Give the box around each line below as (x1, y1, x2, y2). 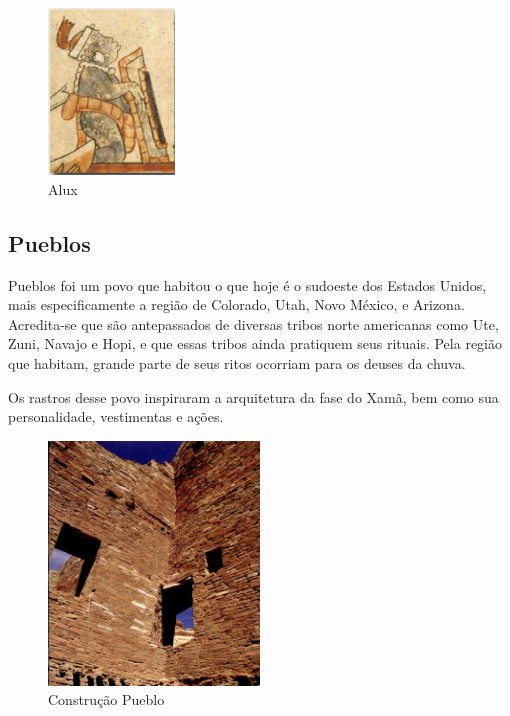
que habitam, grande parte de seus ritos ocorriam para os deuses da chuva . (8, 353, 466, 374)
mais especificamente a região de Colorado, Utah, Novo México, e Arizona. (8, 294, 465, 315)
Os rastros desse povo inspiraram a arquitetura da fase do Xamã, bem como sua (8, 386, 499, 407)
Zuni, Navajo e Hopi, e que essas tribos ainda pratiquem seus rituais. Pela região (8, 333, 502, 354)
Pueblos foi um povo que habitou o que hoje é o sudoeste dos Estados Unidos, (8, 274, 487, 295)
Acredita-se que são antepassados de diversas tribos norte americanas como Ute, (8, 313, 499, 334)
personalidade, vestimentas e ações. (8, 406, 224, 427)
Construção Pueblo (48, 689, 165, 710)
